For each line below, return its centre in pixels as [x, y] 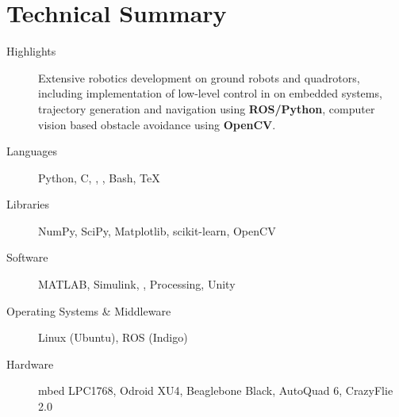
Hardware [30, 363]
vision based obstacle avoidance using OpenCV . [157, 124]
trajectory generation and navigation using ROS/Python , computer [207, 108]
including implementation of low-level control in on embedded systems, [210, 93]
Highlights [31, 51]
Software [27, 257]
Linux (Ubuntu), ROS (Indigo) [113, 337]
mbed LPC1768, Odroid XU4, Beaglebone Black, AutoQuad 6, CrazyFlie [216, 390]
